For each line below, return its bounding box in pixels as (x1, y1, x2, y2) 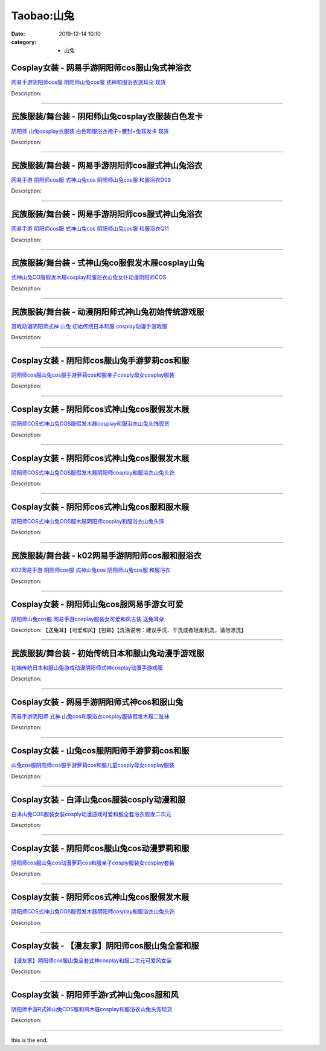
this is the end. (11, 1036, 48, 1044)
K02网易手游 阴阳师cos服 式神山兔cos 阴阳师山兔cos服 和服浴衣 (11, 566, 171, 573)
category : (11, 38, 37, 45)
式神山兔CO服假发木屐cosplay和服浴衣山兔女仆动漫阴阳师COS (11, 273, 167, 281)
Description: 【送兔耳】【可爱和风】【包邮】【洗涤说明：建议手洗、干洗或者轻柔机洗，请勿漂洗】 (11, 626, 247, 633)
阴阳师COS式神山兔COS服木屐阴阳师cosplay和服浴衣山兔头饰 (11, 517, 165, 525)
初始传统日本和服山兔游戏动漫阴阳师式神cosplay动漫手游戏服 (11, 664, 163, 671)
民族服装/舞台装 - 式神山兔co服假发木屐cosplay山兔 (11, 258, 205, 268)
